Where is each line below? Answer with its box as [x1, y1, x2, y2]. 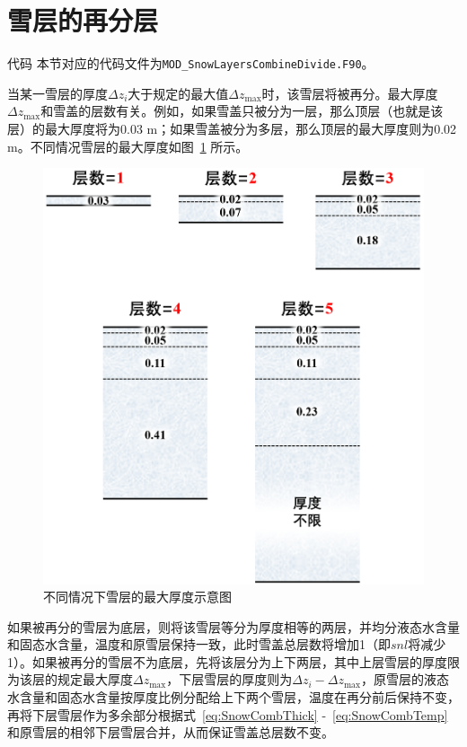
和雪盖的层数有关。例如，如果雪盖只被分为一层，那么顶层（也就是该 [40, 101, 444, 120]
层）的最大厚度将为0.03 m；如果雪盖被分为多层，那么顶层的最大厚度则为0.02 [7, 119, 457, 137]
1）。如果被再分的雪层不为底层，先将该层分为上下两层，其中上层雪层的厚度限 [7, 652, 460, 671]
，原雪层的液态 [360, 670, 449, 689]
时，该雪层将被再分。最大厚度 [261, 83, 438, 102]
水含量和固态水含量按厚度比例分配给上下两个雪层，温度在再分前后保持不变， [7, 688, 460, 707]
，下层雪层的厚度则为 [166, 670, 293, 689]
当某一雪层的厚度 [7, 83, 108, 102]
